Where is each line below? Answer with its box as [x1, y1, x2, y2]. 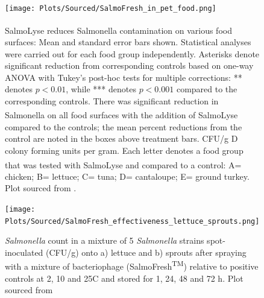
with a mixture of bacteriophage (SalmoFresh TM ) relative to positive [5, 258, 259, 273]
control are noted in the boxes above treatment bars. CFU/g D [5, 132, 238, 145]
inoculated [5, 246, 43, 258]
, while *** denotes [66, 83, 136, 95]
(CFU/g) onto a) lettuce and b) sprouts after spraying [46, 246, 247, 258]
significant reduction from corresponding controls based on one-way [5, 59, 254, 72]
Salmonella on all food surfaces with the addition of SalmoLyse [5, 109, 238, 121]
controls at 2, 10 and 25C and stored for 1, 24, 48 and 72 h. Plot [5, 271, 244, 284]
